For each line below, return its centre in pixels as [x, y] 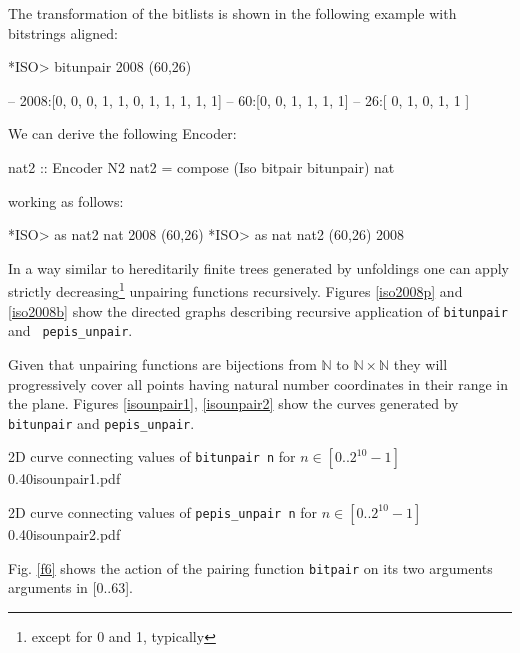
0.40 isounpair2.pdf [64, 533]
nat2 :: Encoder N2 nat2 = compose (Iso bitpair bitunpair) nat [201, 166]
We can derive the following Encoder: [122, 133]
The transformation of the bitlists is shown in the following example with [232, 13]
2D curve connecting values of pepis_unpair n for [163, 511]
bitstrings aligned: [63, 32]
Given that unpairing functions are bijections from [162, 363]
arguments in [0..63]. [70, 587]
